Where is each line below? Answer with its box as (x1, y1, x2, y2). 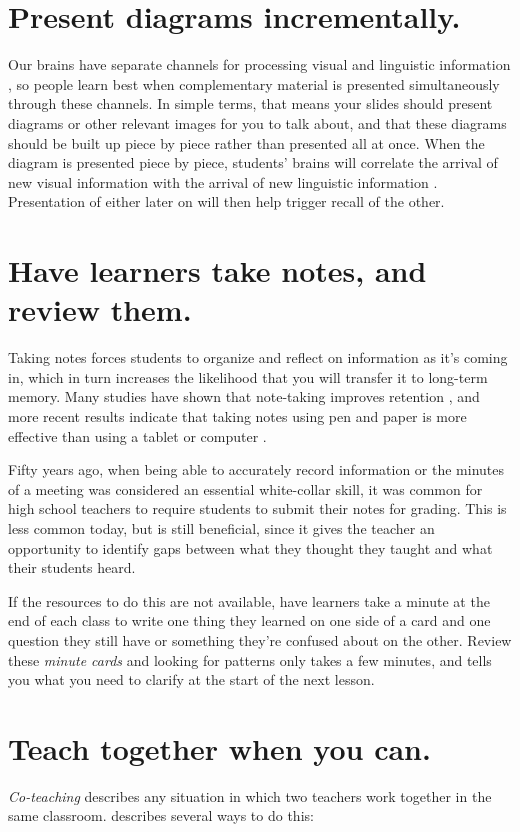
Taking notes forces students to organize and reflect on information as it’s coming (8, 347, 508, 368)
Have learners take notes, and (8, 250, 427, 291)
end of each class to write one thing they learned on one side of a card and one (8, 610, 491, 631)
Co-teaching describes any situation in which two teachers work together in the (8, 785, 492, 806)
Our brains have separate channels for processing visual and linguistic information (8, 54, 511, 75)
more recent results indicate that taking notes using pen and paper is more (8, 405, 467, 426)
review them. (8, 289, 192, 330)
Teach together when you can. (8, 727, 431, 768)
